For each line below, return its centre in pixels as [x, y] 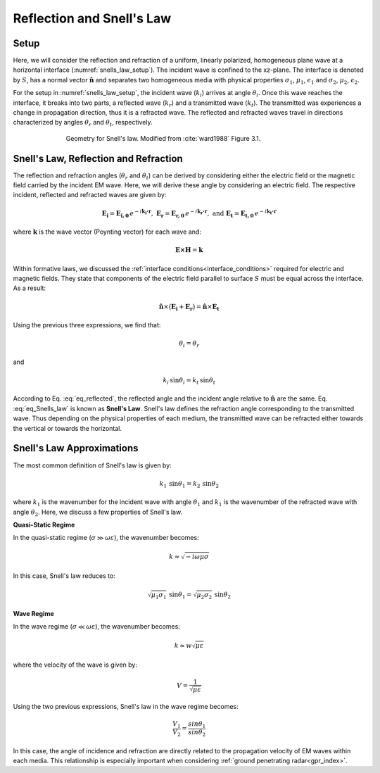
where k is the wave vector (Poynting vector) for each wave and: [107, 232]
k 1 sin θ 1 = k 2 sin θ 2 [189, 484]
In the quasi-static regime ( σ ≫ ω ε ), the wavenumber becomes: [106, 538]
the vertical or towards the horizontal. [68, 428]
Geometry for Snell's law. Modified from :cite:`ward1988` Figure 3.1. [163, 138]
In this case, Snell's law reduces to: [64, 576]
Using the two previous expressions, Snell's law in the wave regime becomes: [126, 707]
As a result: [29, 288]
